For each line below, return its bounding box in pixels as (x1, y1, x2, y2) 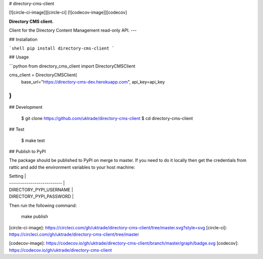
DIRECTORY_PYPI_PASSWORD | (9, 193, 74, 199)
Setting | (9, 173, 26, 179)
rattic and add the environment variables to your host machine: (9, 164, 135, 170)
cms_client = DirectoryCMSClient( (9, 72, 77, 78)
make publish (21, 214, 48, 220)
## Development (9, 104, 43, 110)
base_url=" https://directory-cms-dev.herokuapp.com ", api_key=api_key (21, 79, 165, 85)
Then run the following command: (9, 202, 77, 208)
